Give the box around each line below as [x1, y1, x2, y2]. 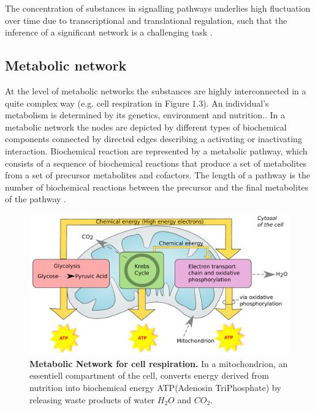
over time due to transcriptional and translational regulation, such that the [5, 13, 287, 26]
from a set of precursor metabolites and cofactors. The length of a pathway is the [5, 169, 310, 181]
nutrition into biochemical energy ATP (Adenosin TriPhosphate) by [29, 381, 281, 393]
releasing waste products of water [29, 393, 155, 406]
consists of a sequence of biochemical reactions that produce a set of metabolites [5, 156, 307, 169]
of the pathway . [5, 192, 66, 205]
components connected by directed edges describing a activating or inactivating [5, 132, 302, 145]
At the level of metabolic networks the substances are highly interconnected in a [5, 84, 306, 97]
